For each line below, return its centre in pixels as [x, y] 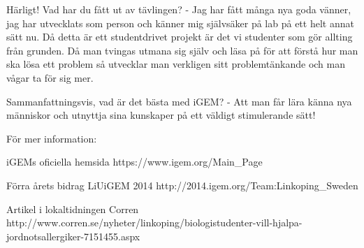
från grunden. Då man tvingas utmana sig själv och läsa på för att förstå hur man [182, 50]
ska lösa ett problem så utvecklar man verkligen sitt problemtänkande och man [176, 64]
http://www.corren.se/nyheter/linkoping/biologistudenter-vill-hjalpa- [154, 223]
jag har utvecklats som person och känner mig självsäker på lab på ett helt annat [180, 23]
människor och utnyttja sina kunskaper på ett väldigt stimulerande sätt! [161, 115]
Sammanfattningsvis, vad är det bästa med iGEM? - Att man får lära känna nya [179, 101]
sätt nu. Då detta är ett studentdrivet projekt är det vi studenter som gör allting [180, 37]
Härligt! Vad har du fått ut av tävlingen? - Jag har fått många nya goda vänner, [179, 9]
